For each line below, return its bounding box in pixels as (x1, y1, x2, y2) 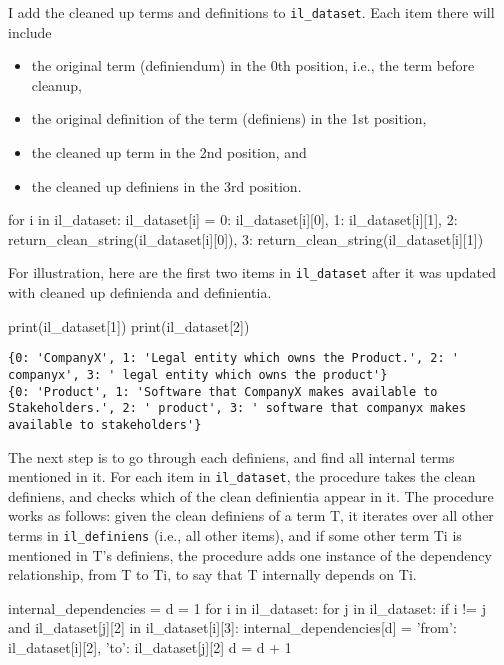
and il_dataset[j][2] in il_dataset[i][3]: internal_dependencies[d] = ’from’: (8, 617, 457, 638)
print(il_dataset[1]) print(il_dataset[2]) (8, 315, 250, 336)
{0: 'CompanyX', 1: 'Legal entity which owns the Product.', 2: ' (8, 351, 460, 366)
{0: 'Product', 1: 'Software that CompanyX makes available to (8, 384, 438, 399)
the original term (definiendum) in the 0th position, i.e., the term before (31, 55, 475, 76)
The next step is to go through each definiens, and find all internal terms (8, 446, 455, 467)
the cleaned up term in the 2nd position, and (31, 142, 307, 163)
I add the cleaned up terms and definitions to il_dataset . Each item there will (8, 2, 495, 22)
